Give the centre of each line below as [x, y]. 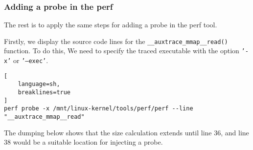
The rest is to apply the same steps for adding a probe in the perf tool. [111, 25]
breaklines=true [44, 93]
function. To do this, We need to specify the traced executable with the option [122, 51]
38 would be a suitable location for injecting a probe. [83, 142]
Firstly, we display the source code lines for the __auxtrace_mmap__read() [116, 41]
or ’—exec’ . [31, 60]
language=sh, [39, 84]
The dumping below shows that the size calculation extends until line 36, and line [126, 132]
